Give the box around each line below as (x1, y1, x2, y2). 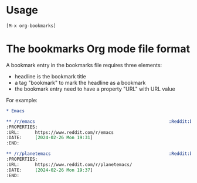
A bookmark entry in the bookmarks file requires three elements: (6, 61, 162, 68)
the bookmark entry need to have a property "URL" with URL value (14, 85, 176, 92)
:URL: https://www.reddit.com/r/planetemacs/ (6, 161, 133, 167)
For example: (6, 96, 38, 103)
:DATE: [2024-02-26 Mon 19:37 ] (6, 167, 93, 173)
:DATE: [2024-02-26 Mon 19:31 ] (6, 135, 93, 141)
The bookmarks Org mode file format (6, 42, 191, 56)
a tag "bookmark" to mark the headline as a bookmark (14, 79, 146, 86)
